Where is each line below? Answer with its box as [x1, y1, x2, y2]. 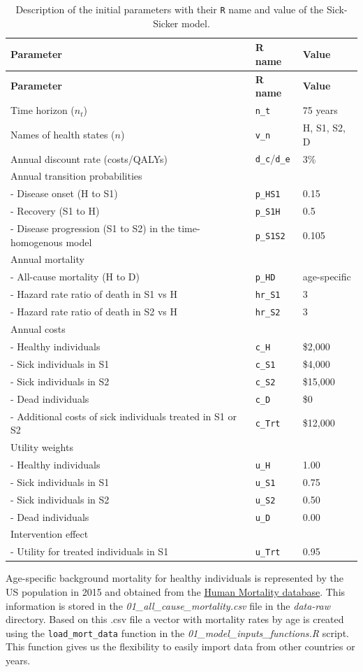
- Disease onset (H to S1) [10, 186, 118, 201]
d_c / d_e [255, 151, 290, 166]
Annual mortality [10, 252, 84, 266]
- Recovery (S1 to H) [10, 203, 100, 218]
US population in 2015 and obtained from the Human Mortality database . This [6, 585, 346, 599]
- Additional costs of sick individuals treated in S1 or [10, 408, 237, 423]
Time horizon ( [10, 103, 75, 117]
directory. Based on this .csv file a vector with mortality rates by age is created [6, 612, 344, 627]
